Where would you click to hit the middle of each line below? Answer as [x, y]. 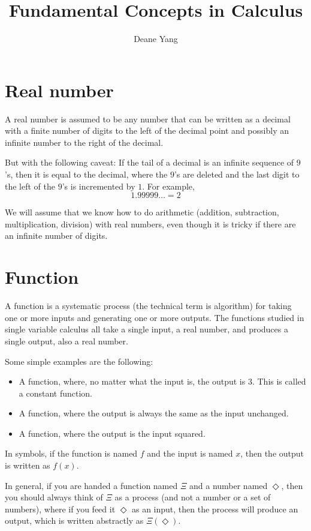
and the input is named [190, 453]
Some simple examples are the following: [79, 361]
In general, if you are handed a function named [91, 485]
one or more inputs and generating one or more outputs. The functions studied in [155, 317]
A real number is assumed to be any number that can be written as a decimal [148, 118]
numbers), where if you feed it [60, 508]
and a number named [228, 485]
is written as [28, 465]
